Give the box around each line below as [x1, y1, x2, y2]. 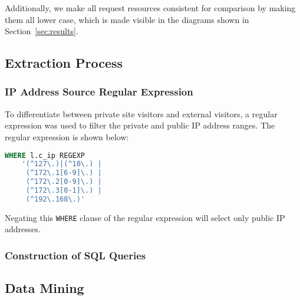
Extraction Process [5, 54, 123, 72]
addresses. [5, 223, 41, 235]
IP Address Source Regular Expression [5, 84, 193, 99]
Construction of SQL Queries [5, 248, 146, 262]
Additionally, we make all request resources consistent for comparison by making [5, 2, 296, 14]
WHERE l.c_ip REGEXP [5, 151, 85, 160]
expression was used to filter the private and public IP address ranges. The [5, 119, 275, 131]
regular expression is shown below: [5, 130, 129, 143]
